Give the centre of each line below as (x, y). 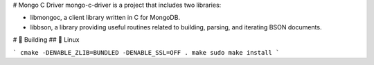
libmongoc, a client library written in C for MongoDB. (105, 18)
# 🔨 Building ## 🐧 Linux (46, 40)
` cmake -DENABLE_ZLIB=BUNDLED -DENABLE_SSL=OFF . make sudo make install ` (146, 52)
